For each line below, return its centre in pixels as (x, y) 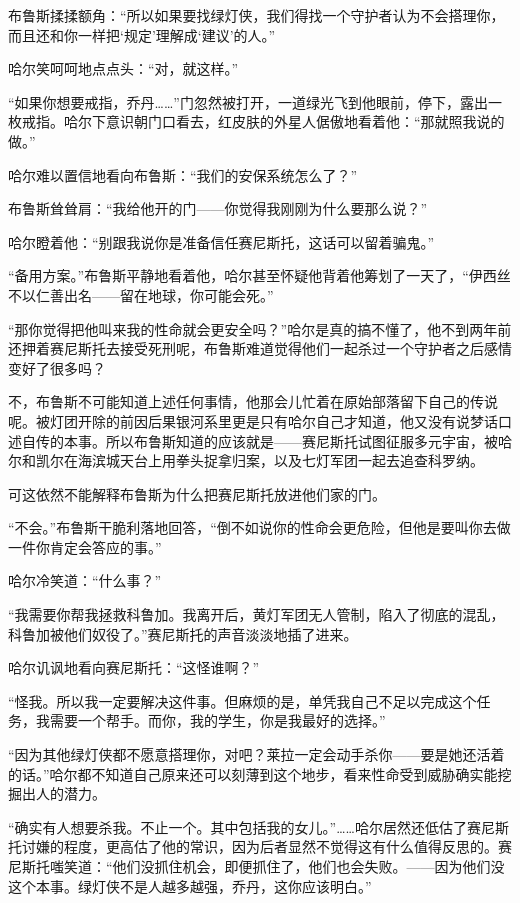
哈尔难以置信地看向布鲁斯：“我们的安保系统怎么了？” (183, 174)
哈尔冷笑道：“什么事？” (85, 580)
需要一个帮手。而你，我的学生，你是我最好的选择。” (217, 720)
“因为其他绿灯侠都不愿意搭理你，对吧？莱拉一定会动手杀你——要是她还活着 (256, 754)
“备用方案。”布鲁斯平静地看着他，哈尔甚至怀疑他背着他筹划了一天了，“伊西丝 (259, 275)
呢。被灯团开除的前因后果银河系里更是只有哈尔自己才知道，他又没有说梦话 (253, 420)
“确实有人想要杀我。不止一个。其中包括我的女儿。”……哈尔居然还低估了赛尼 (251, 826)
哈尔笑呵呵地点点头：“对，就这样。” (123, 68)
